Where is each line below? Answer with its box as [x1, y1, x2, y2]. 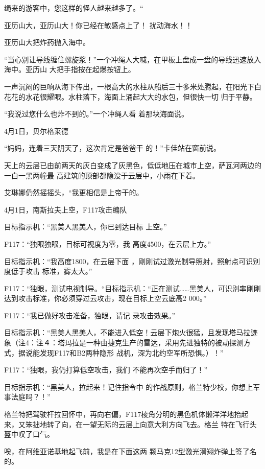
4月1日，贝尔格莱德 [4, 125, 68, 136]
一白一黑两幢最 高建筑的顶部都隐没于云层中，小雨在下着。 [4, 170, 200, 180]
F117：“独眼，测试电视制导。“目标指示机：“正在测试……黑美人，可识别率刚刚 [4, 283, 261, 293]
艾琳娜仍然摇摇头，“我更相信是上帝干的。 [4, 187, 143, 198]
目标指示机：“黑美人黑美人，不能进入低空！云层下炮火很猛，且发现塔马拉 [4, 327, 251, 338]
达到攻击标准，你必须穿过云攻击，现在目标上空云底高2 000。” [4, 293, 207, 303]
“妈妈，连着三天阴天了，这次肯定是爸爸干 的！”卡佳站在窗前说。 [4, 143, 221, 153]
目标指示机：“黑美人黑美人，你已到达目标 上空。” [4, 221, 167, 232]
